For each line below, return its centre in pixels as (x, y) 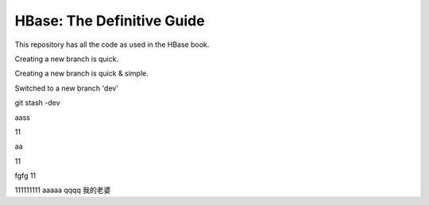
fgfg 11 (25, 176)
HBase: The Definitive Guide (110, 21)
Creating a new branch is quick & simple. (81, 73)
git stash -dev (37, 102)
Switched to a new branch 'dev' (67, 88)
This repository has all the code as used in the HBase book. (112, 44)
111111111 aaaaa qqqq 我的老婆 (63, 190)
